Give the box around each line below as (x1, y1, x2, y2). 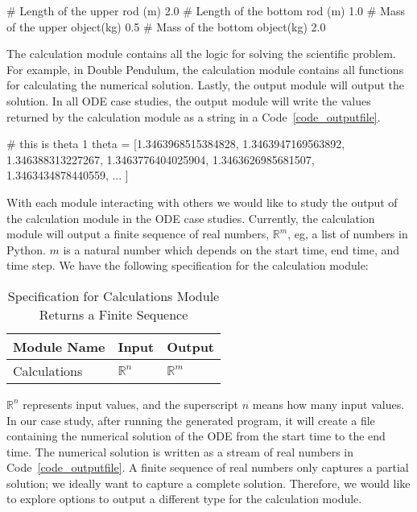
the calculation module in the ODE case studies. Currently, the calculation (6, 209, 375, 226)
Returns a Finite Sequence (39, 304, 188, 324)
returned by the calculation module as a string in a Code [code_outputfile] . (6, 108, 381, 125)
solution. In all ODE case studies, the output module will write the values (6, 92, 371, 109)
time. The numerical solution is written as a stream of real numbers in (6, 443, 354, 460)
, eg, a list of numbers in (287, 225, 408, 242)
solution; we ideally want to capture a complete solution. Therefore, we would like (6, 474, 411, 491)
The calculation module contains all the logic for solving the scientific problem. (6, 45, 396, 62)
